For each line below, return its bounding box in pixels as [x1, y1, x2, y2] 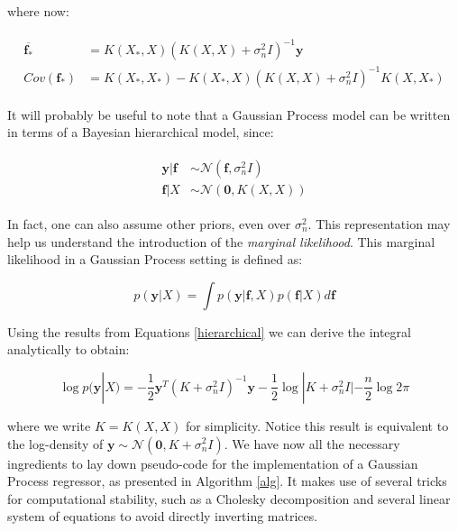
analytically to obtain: [7, 340, 130, 359]
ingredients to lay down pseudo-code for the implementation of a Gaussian [7, 453, 418, 472]
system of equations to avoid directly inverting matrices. [7, 507, 318, 526]
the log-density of [7, 434, 104, 453]
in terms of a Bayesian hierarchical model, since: [7, 123, 274, 142]
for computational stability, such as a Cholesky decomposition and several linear [7, 489, 451, 508]
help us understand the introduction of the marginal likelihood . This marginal [7, 232, 435, 251]
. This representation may [307, 214, 451, 233]
